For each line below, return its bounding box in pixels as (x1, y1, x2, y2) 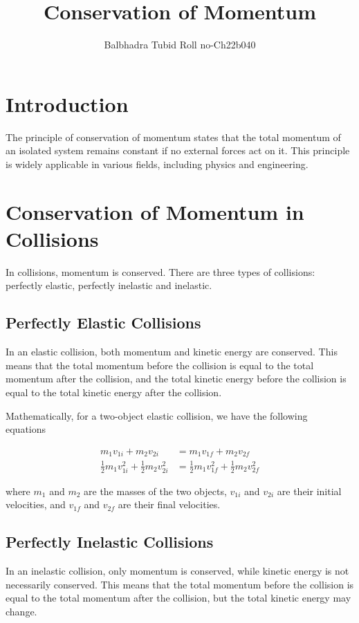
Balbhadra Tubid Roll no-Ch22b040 (104, 37, 256, 52)
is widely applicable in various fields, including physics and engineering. (6, 156, 309, 171)
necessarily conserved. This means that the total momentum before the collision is (6, 577, 354, 591)
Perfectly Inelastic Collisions (6, 531, 214, 552)
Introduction (6, 89, 129, 118)
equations (6, 422, 46, 436)
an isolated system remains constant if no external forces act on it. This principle (6, 143, 350, 158)
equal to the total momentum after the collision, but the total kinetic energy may (6, 591, 351, 605)
